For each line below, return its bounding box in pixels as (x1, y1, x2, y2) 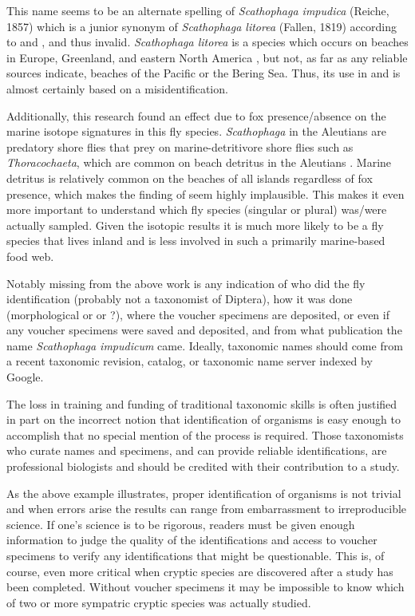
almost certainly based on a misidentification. (6, 80, 228, 97)
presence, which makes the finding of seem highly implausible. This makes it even (6, 185, 405, 202)
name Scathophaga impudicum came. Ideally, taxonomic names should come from (6, 337, 403, 353)
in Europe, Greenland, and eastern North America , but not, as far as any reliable (6, 49, 408, 65)
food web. (6, 247, 54, 264)
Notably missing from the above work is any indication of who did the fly (6, 274, 366, 291)
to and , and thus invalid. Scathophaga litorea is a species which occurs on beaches (6, 34, 409, 50)
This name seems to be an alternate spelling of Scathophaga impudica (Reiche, (6, 2, 389, 18)
